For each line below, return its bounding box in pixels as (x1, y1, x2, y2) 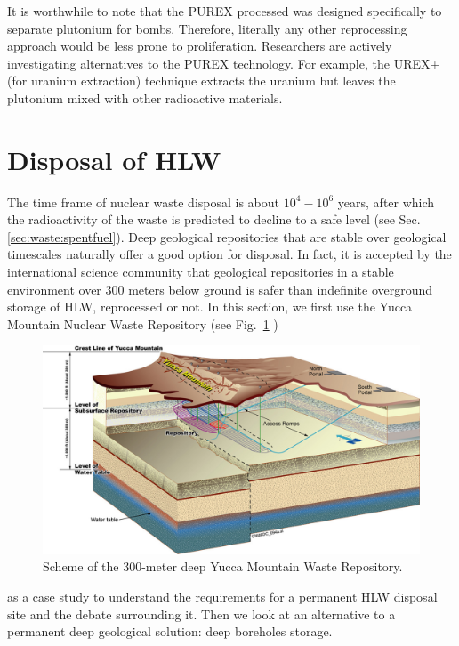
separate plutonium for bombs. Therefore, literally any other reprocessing (7, 19, 407, 37)
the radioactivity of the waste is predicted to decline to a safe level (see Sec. (7, 210, 421, 229)
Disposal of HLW (7, 141, 221, 177)
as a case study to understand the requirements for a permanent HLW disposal (7, 586, 438, 605)
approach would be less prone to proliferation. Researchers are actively (7, 36, 392, 55)
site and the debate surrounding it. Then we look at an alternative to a (7, 604, 396, 623)
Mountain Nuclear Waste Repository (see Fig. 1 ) (7, 314, 278, 333)
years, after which (337, 192, 435, 211)
